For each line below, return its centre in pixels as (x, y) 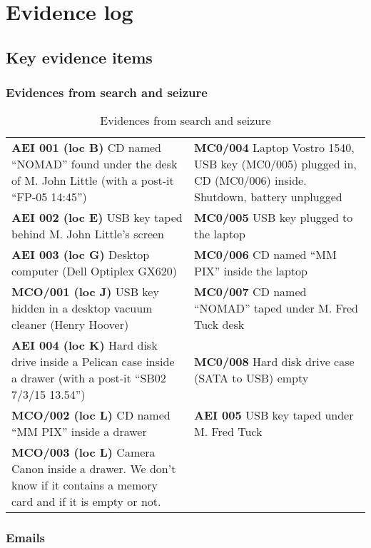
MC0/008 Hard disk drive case (274, 362)
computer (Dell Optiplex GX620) (94, 271)
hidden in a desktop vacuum (82, 308)
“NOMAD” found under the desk (95, 164)
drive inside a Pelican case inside (93, 362)
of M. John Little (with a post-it (93, 181)
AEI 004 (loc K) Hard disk (85, 345)
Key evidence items (79, 57)
